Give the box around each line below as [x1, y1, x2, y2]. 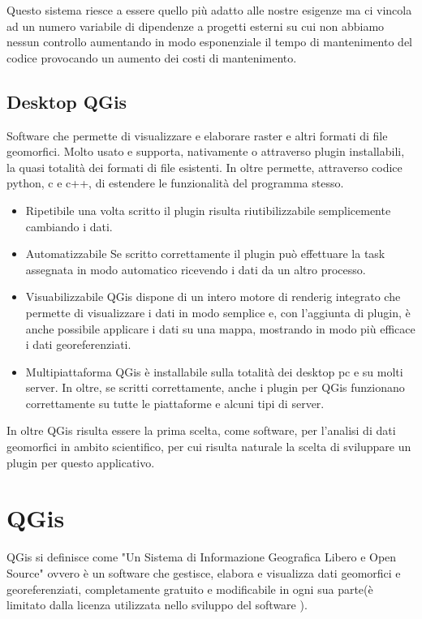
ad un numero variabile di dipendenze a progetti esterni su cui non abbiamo [6, 17, 385, 34]
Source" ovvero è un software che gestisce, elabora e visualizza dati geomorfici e [6, 564, 401, 581]
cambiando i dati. [25, 217, 113, 234]
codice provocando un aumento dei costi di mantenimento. [6, 49, 297, 66]
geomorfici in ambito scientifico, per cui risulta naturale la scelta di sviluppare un [6, 438, 411, 455]
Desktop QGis [6, 88, 127, 114]
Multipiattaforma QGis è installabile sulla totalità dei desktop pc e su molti [25, 363, 403, 380]
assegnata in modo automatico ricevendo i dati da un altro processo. [25, 260, 366, 277]
